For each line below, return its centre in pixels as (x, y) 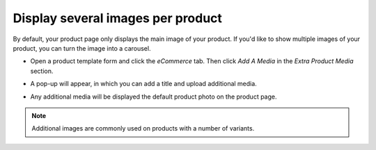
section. (42, 71)
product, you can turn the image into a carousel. (82, 48)
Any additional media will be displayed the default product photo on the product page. (154, 97)
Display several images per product (118, 18)
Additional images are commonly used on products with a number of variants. (143, 128)
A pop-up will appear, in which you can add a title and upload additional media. (143, 84)
